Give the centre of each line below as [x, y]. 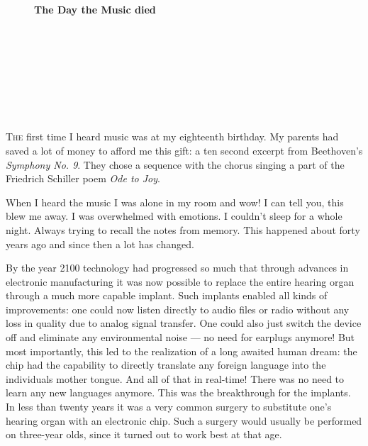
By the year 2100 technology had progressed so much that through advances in [177, 268]
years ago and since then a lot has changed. [100, 244]
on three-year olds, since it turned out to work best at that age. [144, 434]
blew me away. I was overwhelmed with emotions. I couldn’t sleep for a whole [174, 216]
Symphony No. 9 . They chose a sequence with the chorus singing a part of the [175, 164]
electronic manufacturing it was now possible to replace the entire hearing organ [180, 281]
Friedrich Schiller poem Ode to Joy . [83, 178]
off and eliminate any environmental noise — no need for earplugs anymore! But [180, 337]
